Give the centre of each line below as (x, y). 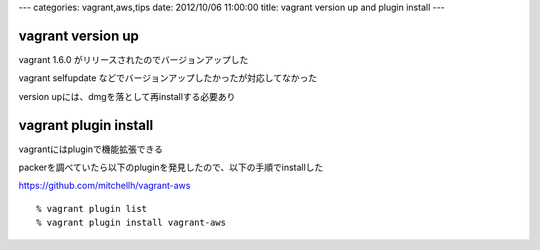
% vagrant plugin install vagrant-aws (131, 223)
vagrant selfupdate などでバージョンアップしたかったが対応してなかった (168, 78)
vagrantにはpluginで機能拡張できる (91, 149)
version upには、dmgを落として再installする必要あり (127, 96)
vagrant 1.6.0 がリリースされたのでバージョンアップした (133, 59)
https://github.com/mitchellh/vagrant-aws (104, 186)
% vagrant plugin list (92, 208)
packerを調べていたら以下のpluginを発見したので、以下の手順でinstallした (171, 167)
